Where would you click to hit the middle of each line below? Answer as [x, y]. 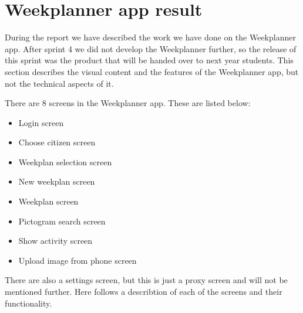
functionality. [28, 303]
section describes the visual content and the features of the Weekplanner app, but [152, 71]
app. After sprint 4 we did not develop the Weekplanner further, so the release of [151, 48]
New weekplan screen [57, 181]
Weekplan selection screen [65, 161]
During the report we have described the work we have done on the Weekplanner [150, 37]
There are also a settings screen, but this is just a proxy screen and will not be [146, 280]
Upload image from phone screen [78, 260]
